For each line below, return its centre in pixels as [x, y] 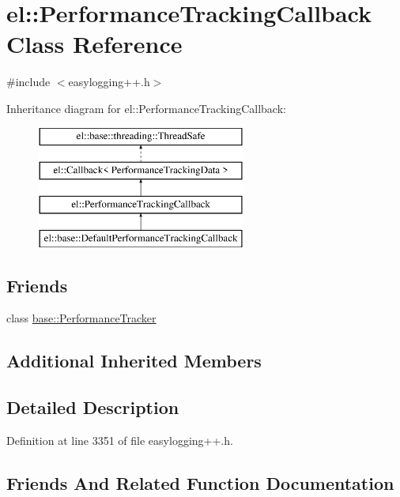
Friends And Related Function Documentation [200, 483]
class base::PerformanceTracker [81, 318]
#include [28, 82]
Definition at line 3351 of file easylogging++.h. [120, 441]
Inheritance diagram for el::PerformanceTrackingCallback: [146, 108]
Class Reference [94, 44]
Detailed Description [93, 407]
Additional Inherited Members [134, 361]
